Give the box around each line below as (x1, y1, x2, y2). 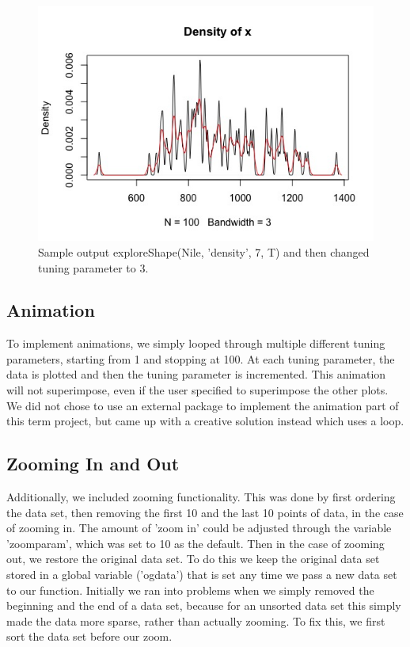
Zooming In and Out (6, 451, 180, 476)
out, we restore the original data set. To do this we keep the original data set (6, 550, 380, 567)
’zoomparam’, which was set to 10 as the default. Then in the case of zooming (6, 535, 385, 551)
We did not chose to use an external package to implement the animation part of (6, 397, 399, 413)
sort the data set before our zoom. (6, 628, 173, 645)
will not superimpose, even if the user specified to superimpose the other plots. (6, 382, 389, 398)
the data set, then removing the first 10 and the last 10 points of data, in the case (6, 504, 404, 520)
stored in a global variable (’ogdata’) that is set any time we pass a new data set (6, 566, 397, 583)
